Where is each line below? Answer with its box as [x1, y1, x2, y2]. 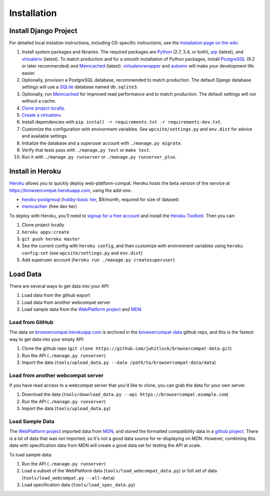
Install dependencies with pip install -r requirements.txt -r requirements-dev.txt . [21, 119, 222, 125]
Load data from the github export [21, 292, 90, 298]
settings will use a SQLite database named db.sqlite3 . [21, 84, 138, 90]
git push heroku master [21, 236, 80, 242]
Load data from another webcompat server [21, 299, 111, 305]
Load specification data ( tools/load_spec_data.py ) [21, 482, 135, 488]
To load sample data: [9, 451, 52, 457]
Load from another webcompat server [9, 372, 103, 379]
